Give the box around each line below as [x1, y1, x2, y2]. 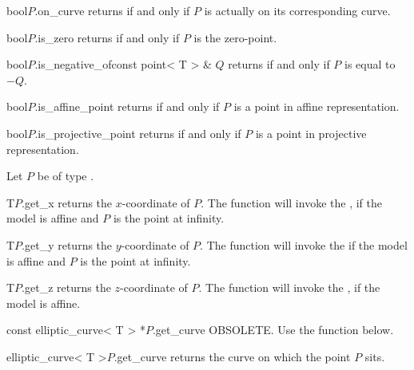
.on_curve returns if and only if [34, 2, 190, 18]
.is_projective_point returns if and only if [34, 124, 241, 141]
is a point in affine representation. [233, 98, 400, 115]
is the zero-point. [193, 29, 277, 45]
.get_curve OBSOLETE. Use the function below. [152, 321, 394, 338]
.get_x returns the [22, 194, 113, 211]
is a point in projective [255, 124, 367, 141]
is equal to [344, 56, 396, 73]
